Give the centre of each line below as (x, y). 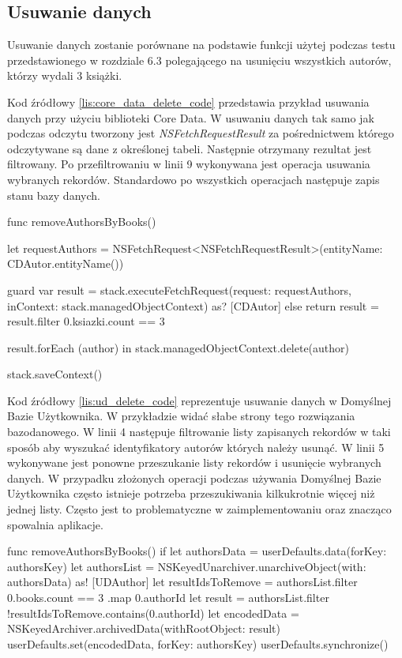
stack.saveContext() (55, 374)
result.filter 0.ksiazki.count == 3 (86, 321)
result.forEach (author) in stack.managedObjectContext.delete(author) (178, 347)
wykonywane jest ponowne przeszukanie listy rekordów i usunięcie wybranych (194, 462)
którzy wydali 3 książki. (65, 75)
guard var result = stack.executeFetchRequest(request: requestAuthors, (179, 290)
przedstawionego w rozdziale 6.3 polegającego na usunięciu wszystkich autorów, (199, 60)
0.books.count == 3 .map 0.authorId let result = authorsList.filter (168, 598)
